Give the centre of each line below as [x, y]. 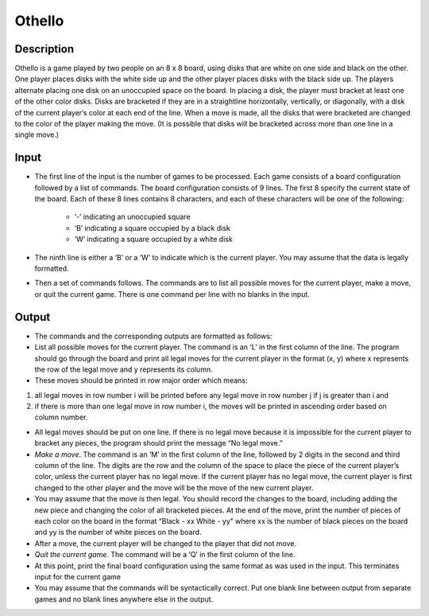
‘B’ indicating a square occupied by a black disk [152, 228]
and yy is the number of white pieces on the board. [118, 532]
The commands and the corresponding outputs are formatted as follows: [153, 336]
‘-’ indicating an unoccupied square [132, 217]
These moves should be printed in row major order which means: [141, 380]
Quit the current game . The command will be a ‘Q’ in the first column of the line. [165, 555]
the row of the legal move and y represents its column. [124, 369]
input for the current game [77, 576]
